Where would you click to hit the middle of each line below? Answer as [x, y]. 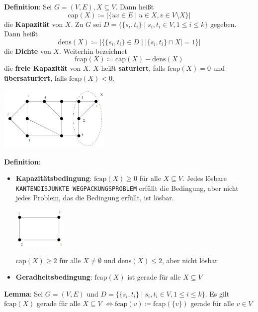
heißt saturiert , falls [133, 68]
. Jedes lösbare [205, 178]
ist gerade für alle [154, 277]
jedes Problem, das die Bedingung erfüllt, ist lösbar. [95, 198]
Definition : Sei [28, 6]
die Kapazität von [34, 24]
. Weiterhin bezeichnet [93, 51]
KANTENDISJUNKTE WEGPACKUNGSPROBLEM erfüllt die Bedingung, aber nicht [127, 188]
